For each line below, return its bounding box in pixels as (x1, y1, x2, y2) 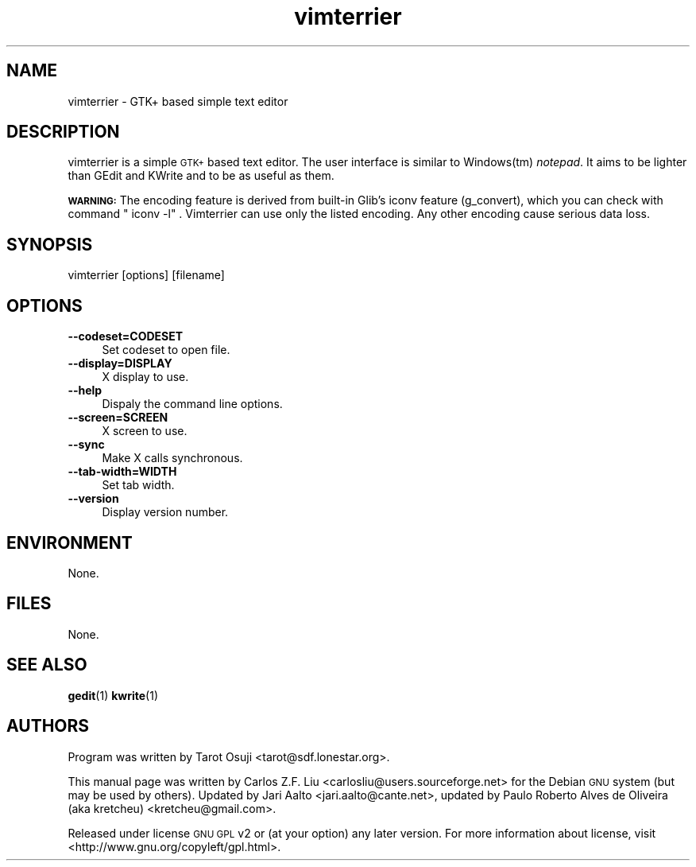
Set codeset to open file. (102, 343, 230, 357)
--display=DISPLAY (68, 356, 172, 371)
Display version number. (102, 505, 229, 519)
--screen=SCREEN (68, 410, 168, 425)
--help (68, 383, 102, 398)
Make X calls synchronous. (102, 451, 243, 465)
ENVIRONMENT (6, 532, 133, 553)
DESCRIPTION (6, 122, 120, 142)
